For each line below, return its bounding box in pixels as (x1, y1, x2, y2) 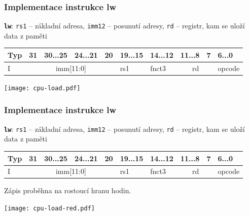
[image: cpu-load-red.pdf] (4, 205, 95, 212)
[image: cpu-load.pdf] (4, 84, 81, 92)
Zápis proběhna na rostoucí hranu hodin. (4, 185, 131, 196)
